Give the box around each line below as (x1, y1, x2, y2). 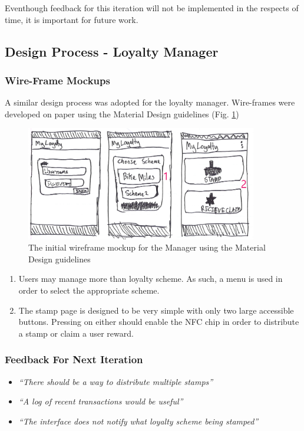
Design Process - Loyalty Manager (5, 42, 219, 60)
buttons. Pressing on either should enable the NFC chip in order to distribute (18, 315, 299, 328)
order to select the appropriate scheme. (18, 284, 160, 296)
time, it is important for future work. (5, 13, 138, 25)
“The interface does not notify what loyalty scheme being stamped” (18, 414, 259, 427)
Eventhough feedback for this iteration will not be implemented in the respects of (5, 2, 299, 14)
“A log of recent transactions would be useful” (18, 395, 183, 407)
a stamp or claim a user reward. (18, 327, 134, 339)
